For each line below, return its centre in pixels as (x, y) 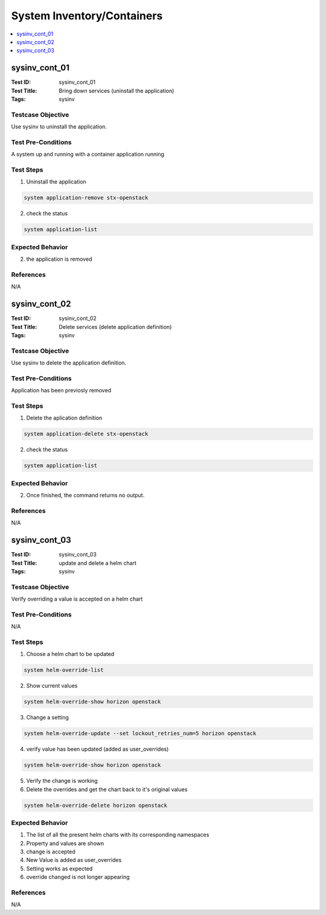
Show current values (52, 686)
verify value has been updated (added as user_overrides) (97, 749)
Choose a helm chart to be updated (70, 654)
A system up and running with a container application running (88, 155)
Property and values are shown (65, 843)
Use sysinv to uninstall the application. (59, 127)
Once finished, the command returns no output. (85, 496)
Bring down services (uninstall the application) (117, 91)
